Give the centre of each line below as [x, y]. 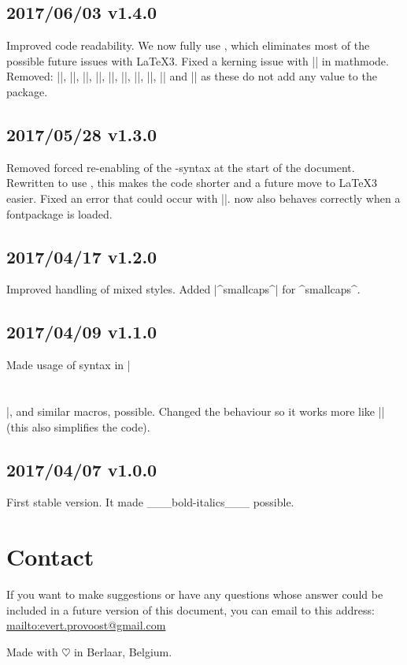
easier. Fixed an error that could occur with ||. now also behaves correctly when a [203, 198]
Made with [32, 651]
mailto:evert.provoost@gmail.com [86, 625]
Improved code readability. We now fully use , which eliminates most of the [188, 45]
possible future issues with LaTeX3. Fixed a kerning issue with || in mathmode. [198, 60]
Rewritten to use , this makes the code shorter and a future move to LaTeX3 [192, 183]
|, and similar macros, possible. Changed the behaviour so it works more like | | [196, 411]
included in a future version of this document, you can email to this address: [191, 609]
